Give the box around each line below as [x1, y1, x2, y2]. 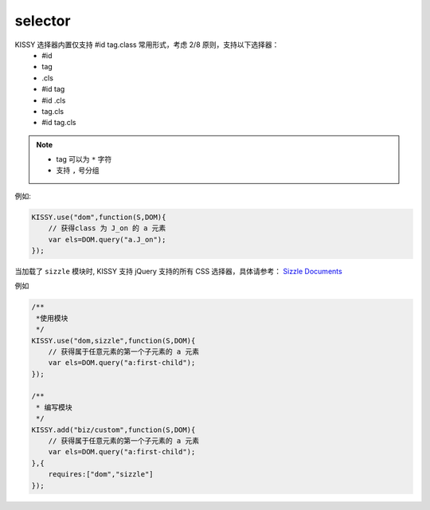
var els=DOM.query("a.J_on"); [48, 235, 166, 244]
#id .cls [41, 96, 66, 105]
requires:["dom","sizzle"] [48, 470, 154, 479]
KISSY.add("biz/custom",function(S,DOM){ [31, 425, 196, 434]
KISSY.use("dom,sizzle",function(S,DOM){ [31, 335, 196, 345]
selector [14, 12, 71, 29]
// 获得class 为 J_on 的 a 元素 [48, 224, 166, 233]
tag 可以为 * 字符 [56, 155, 112, 164]
